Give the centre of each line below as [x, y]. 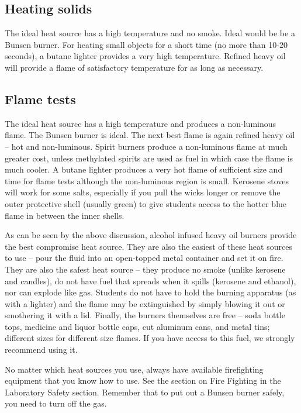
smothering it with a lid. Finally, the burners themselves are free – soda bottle [145, 315]
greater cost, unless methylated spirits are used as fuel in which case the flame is [149, 158]
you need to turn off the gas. [56, 403]
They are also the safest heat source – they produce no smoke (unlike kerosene [145, 269]
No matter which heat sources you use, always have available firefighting [134, 369]
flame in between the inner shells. [65, 215]
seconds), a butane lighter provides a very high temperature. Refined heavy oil [145, 56]
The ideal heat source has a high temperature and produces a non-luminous [141, 123]
